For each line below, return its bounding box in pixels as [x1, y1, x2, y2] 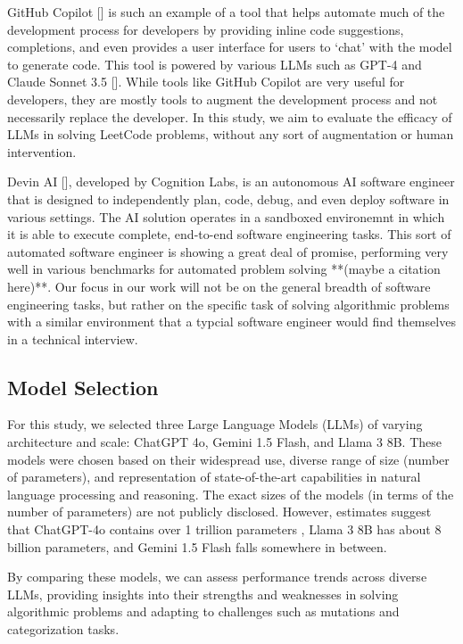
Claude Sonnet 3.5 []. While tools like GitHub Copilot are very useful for [7, 72, 405, 91]
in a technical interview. [7, 329, 138, 348]
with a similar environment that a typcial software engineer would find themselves [7, 312, 456, 331]
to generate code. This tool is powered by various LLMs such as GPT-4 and [7, 54, 422, 73]
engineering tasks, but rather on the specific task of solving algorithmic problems [7, 294, 450, 313]
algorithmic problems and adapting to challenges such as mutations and [7, 602, 400, 621]
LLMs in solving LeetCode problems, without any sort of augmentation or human [7, 125, 454, 144]
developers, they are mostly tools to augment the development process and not [7, 89, 438, 108]
